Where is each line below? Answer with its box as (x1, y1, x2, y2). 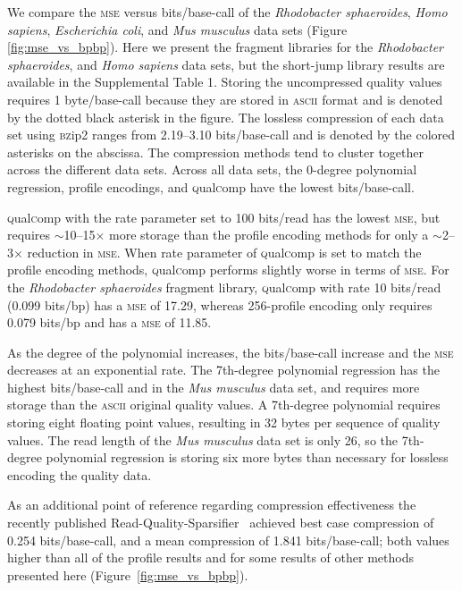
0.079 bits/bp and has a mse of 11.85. (7, 313, 212, 332)
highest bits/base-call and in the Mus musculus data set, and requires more (7, 377, 420, 396)
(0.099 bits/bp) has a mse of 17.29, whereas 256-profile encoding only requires (7, 295, 433, 314)
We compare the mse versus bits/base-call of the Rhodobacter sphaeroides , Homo (7, 3, 448, 21)
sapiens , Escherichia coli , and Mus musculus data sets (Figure (7, 20, 348, 38)
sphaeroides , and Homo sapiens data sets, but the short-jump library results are (7, 55, 445, 73)
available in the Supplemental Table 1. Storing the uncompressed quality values (7, 72, 442, 91)
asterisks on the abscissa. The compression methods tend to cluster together (7, 142, 424, 161)
